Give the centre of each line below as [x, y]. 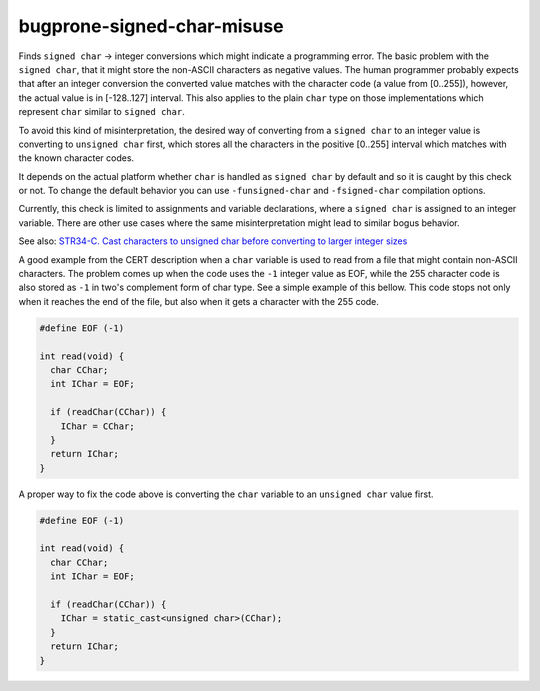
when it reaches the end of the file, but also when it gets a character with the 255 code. [199, 301]
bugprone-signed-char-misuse [151, 26]
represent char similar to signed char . [101, 112]
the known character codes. [76, 158]
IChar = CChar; [97, 426]
